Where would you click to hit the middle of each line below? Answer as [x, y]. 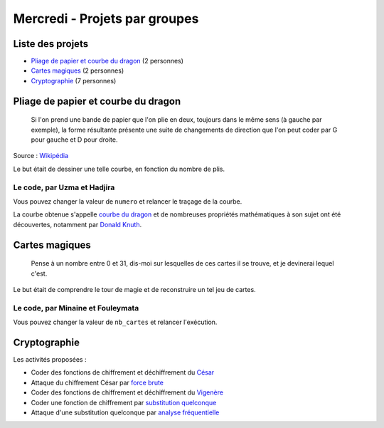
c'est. [39, 273]
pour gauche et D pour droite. [74, 140]
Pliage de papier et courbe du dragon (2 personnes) [107, 61]
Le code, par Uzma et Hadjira [64, 187]
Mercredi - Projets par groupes [106, 19]
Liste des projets [51, 44]
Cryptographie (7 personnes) [74, 80]
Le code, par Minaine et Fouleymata [76, 308]
